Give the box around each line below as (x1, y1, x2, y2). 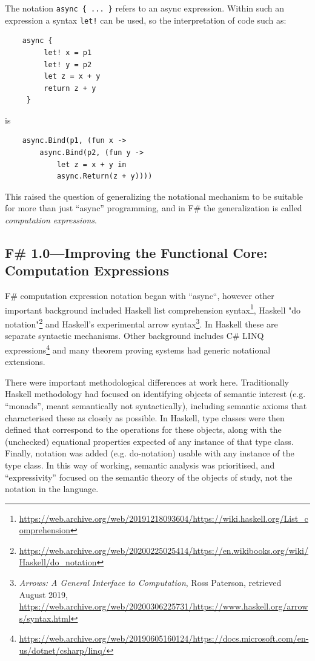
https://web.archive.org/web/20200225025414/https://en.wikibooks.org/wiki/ (19, 544, 308, 556)
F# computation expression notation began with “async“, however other (5, 289, 274, 302)
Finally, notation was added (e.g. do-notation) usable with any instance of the (5, 447, 294, 459)
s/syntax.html (19, 611, 71, 624)
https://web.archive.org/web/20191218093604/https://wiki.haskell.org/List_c (19, 511, 308, 524)
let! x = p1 (44, 48, 92, 57)
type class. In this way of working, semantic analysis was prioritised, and (5, 458, 275, 471)
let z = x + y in (56, 160, 127, 169)
